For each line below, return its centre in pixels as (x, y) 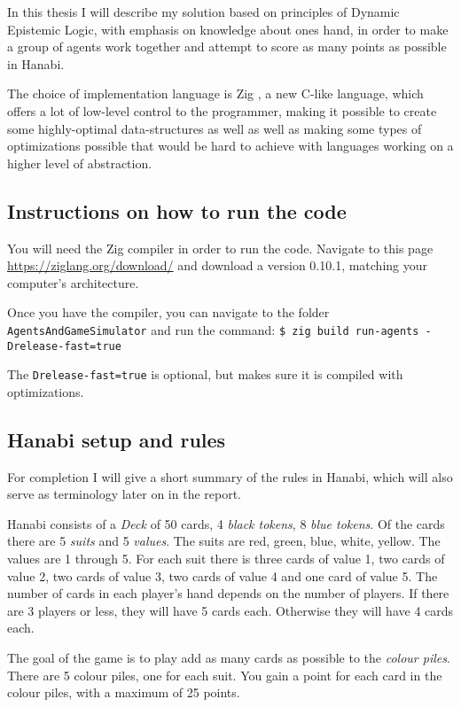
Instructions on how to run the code (177, 210)
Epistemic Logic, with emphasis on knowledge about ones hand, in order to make (228, 29)
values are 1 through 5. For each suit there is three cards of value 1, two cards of (226, 559)
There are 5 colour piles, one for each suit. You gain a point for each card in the (225, 675)
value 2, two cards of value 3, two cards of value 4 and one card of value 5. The (223, 575)
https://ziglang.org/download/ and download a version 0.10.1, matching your (218, 265)
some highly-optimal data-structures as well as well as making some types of (215, 128)
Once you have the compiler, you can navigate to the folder (168, 312)
